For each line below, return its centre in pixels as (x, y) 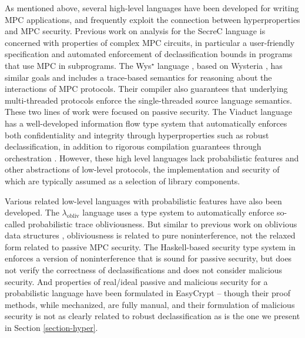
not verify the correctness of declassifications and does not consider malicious (144, 270)
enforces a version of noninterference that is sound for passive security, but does (148, 258)
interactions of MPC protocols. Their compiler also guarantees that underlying (146, 89)
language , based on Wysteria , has (220, 65)
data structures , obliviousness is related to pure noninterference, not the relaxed (150, 235)
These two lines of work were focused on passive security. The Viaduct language (148, 112)
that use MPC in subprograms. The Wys (78, 65)
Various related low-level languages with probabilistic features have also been (143, 201)
